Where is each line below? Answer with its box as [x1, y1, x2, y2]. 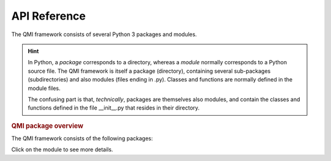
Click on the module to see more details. [11, 146, 113, 153]
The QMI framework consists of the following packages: [11, 135, 153, 142]
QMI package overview [11, 121, 84, 130]
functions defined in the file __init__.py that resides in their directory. [28, 104, 200, 111]
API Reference [11, 9, 86, 23]
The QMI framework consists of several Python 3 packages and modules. [11, 31, 197, 38]
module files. [28, 84, 61, 92]
